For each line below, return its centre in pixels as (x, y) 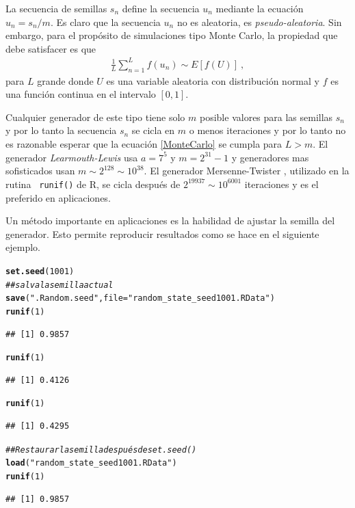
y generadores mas (270, 157)
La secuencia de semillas (56, 8)
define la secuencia (161, 8)
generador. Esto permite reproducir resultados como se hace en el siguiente (162, 233)
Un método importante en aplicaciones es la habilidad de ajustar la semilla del (170, 220)
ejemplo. (23, 247)
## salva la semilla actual (60, 285)
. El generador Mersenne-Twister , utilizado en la (247, 171)
